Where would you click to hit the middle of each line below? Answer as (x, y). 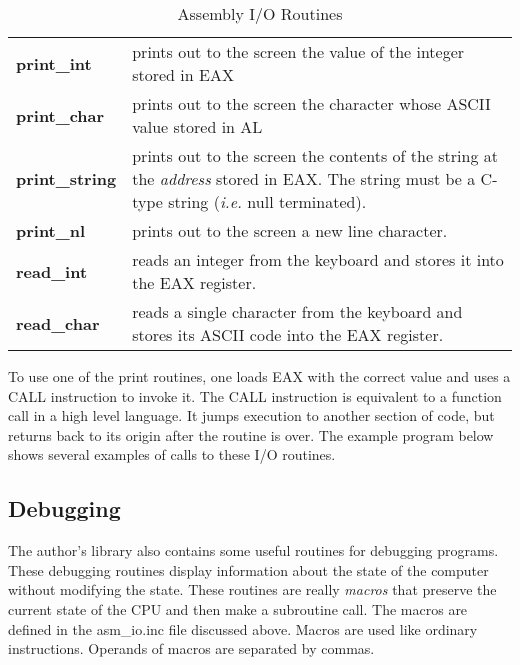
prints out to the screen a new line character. (290, 230)
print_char (60, 115)
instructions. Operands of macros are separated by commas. (191, 648)
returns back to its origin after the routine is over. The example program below (251, 434)
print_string (66, 178)
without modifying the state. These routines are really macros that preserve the (252, 589)
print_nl (51, 230)
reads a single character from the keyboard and (297, 311)
